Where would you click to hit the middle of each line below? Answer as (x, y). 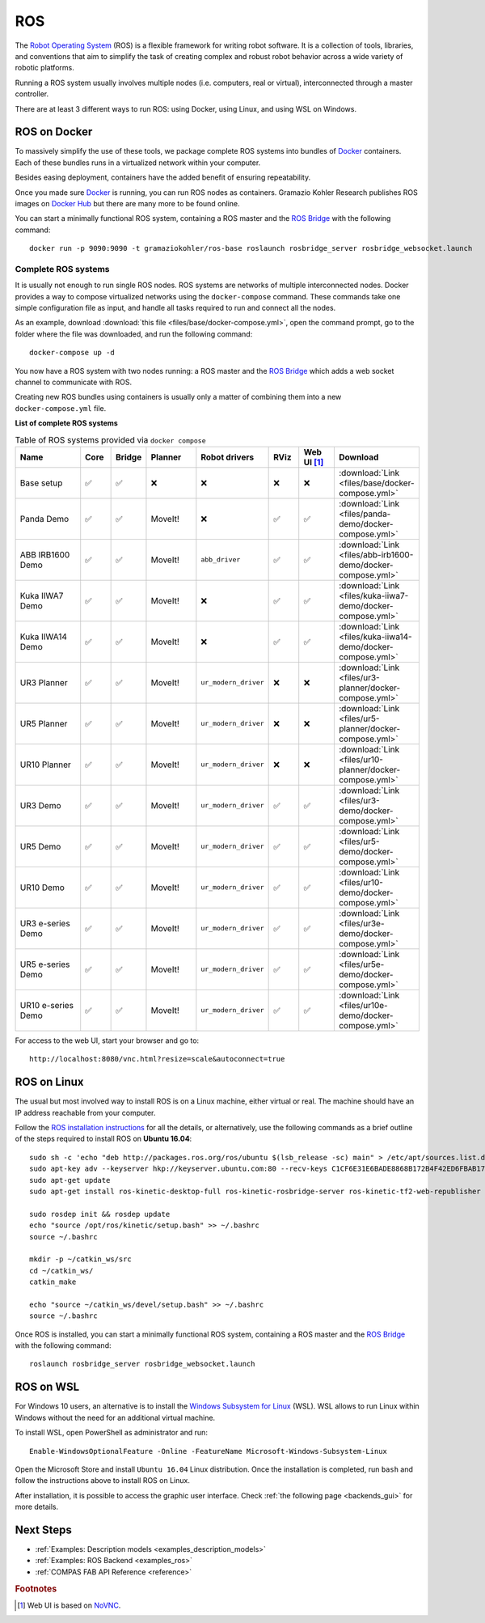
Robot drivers (228, 457)
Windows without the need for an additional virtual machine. (115, 1417)
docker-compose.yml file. (61, 408)
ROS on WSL (47, 1387)
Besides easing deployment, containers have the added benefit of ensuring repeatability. (163, 177)
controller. (32, 94)
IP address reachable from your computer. (85, 1112)
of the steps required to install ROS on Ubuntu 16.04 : (103, 1139)
